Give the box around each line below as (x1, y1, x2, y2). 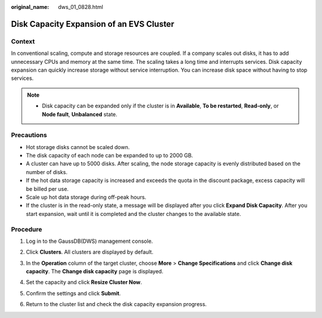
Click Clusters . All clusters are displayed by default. (26, 248, 154, 256)
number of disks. (26, 168, 68, 175)
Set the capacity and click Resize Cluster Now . (26, 279, 143, 286)
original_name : (11, 4, 49, 10)
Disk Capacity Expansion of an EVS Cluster (11, 18, 175, 29)
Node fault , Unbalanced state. (42, 110, 117, 118)
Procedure (11, 225, 42, 233)
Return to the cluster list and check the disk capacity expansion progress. (26, 301, 207, 308)
